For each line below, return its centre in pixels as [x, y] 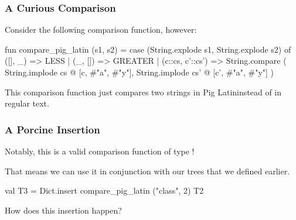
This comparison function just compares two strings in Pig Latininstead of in [143, 92]
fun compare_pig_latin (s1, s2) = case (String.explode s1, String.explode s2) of [148, 49]
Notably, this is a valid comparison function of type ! [100, 151]
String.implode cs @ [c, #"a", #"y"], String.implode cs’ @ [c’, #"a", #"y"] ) [140, 72]
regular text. [27, 103]
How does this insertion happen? [63, 210]
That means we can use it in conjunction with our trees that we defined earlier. [147, 171]
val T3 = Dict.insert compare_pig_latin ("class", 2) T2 [104, 190]
